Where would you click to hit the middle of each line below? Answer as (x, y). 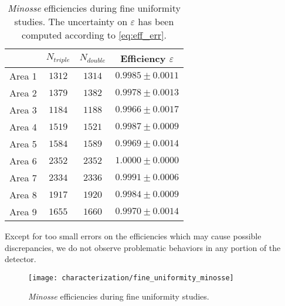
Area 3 (23, 110)
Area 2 (23, 93)
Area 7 (23, 178)
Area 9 (23, 212)
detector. (21, 259)
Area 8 (23, 195)
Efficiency (143, 58)
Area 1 (23, 76)
